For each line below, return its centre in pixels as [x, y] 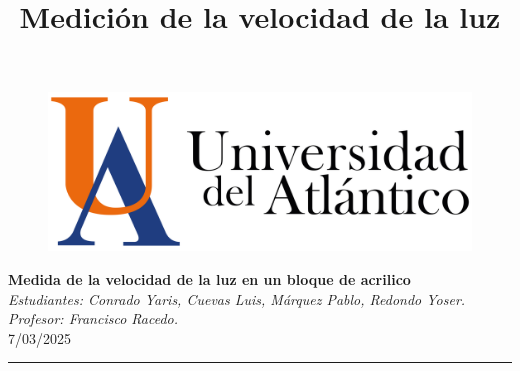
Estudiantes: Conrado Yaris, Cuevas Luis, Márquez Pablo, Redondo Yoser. [237, 298]
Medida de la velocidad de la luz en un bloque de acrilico [209, 278]
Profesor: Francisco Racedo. [93, 318]
